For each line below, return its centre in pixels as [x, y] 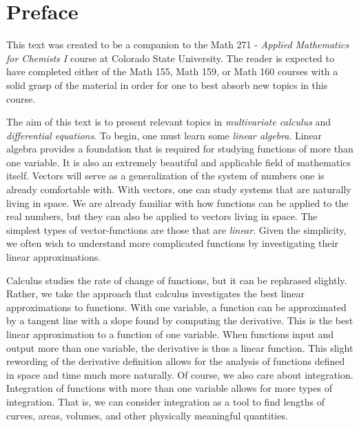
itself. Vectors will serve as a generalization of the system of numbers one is [165, 176]
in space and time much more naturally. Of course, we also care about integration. [180, 374]
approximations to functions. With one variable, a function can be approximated [176, 307]
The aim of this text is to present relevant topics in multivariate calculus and [169, 122]
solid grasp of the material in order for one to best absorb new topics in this [167, 85]
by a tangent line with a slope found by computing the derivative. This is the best [180, 320]
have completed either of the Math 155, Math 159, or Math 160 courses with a [172, 71]
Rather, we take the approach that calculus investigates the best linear [156, 294]
